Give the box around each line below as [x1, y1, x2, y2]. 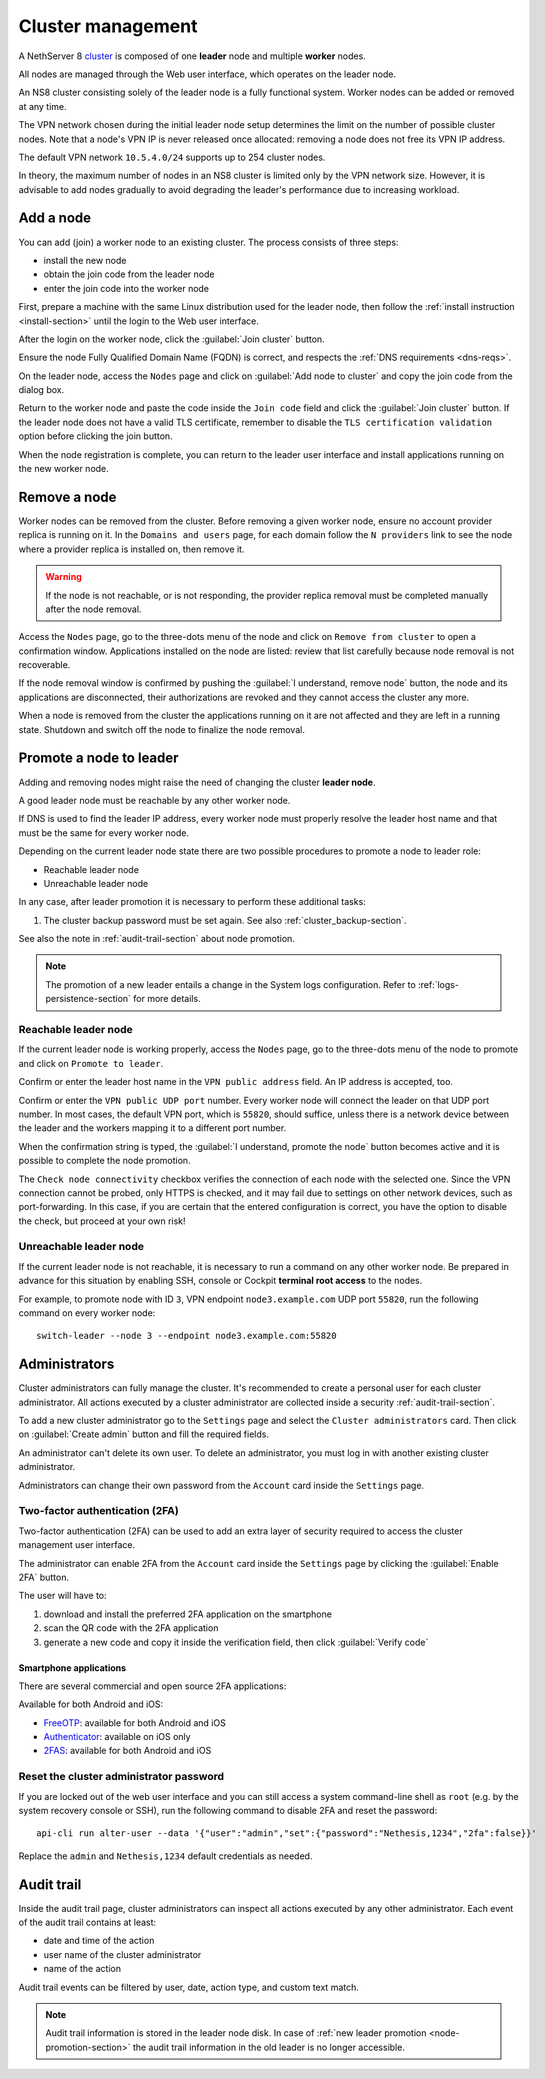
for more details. [133, 993, 201, 1005]
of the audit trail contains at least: [18, 1916, 157, 1929]
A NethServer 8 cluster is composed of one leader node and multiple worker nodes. [18, 50, 367, 62]
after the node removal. [45, 603, 142, 615]
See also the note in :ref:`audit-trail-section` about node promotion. [18, 933, 295, 945]
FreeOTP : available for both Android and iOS [43, 1716, 227, 1729]
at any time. [18, 100, 67, 112]
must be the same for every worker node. [18, 826, 190, 839]
